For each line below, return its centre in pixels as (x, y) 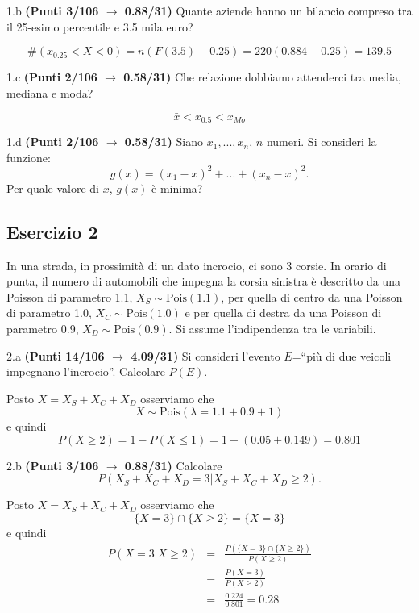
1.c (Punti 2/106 (52, 77)
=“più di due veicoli (342, 355)
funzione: (29, 157)
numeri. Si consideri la (322, 142)
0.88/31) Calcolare (173, 465)
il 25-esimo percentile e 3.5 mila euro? (100, 26)
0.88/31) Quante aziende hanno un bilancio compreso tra (268, 10)
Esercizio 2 (52, 231)
